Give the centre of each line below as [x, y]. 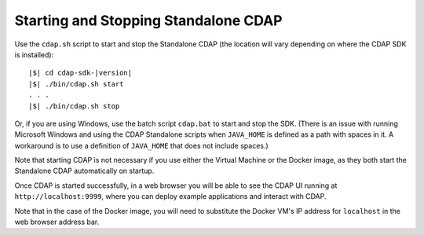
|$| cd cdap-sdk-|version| [80, 73]
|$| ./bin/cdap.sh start [76, 84]
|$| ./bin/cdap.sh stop [74, 106]
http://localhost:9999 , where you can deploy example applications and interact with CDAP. [170, 196]
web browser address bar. [57, 222]
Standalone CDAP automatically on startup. [84, 171]
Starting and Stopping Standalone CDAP [148, 20]
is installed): [34, 54]
